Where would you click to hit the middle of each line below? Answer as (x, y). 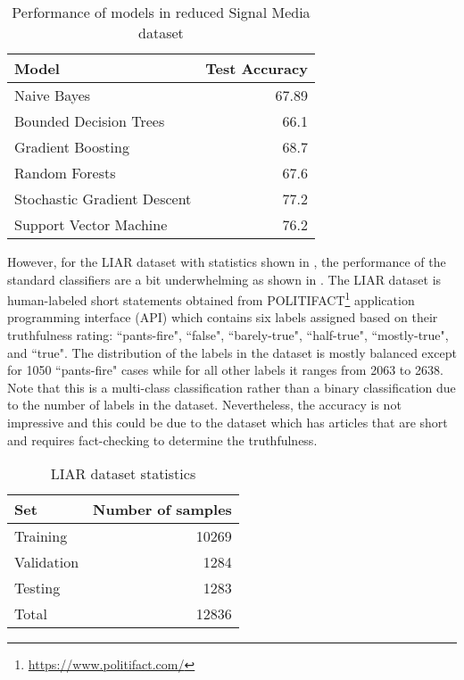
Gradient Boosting (72, 147)
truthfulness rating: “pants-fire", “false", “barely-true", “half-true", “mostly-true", (228, 335)
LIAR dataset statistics (123, 474)
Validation (47, 562)
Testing (37, 588)
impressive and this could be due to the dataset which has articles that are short (228, 422)
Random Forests (65, 173)
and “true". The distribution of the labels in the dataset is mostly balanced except (232, 352)
